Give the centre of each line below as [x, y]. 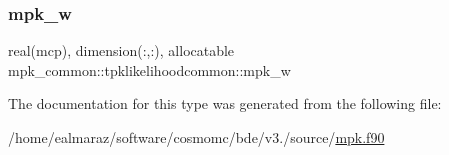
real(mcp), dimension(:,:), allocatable [121, 50]
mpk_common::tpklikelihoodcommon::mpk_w [149, 69]
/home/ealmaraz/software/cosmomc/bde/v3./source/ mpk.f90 [196, 137]
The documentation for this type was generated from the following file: [225, 103]
